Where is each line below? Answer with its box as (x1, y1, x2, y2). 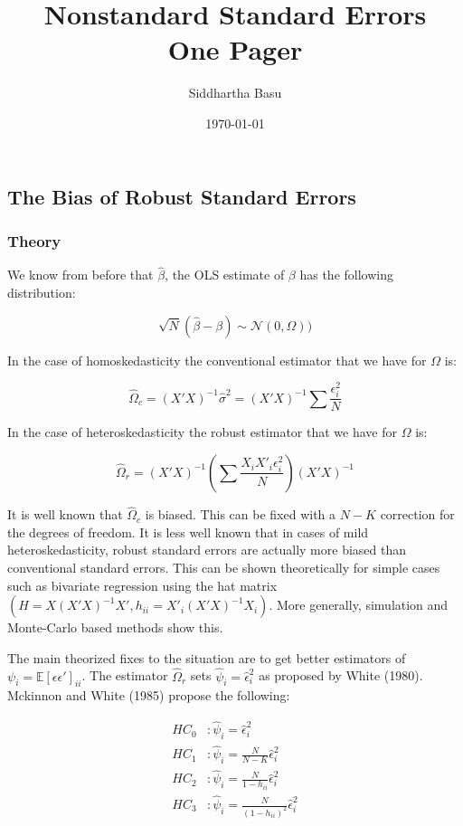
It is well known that (7, 505, 123, 524)
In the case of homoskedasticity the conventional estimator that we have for (7, 350, 427, 369)
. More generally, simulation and (269, 595, 449, 614)
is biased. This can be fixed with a (145, 505, 336, 524)
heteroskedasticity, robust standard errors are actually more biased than (7, 540, 407, 559)
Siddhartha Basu (188, 83, 282, 102)
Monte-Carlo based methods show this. (7, 618, 223, 637)
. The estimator (81, 666, 168, 685)
